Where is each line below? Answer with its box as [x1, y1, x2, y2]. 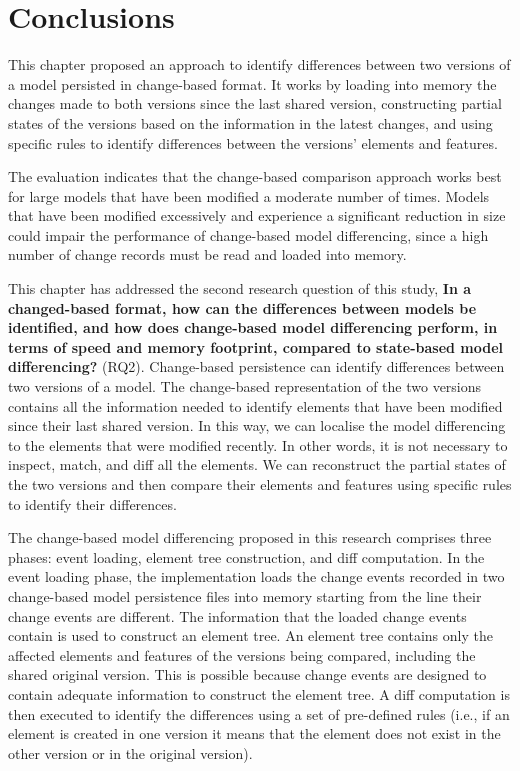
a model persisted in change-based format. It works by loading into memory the [8, 73, 497, 94]
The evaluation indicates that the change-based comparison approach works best [8, 166, 502, 187]
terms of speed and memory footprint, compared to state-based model [8, 336, 504, 357]
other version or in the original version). [8, 742, 253, 763]
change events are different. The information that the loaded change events [8, 605, 467, 626]
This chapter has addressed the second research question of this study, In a [8, 278, 472, 299]
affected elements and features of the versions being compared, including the [8, 644, 476, 665]
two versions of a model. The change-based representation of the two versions [8, 376, 482, 397]
